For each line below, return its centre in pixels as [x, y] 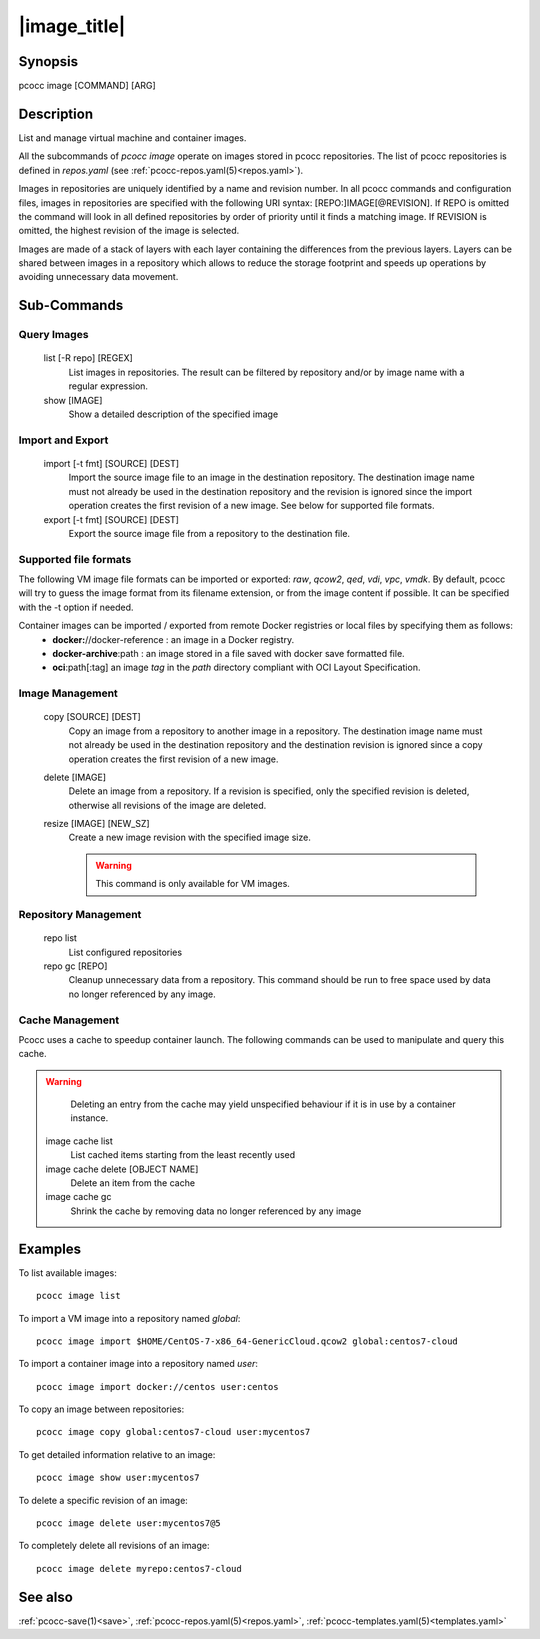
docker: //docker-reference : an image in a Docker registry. [173, 639]
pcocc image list [78, 1296]
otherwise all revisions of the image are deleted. [167, 805]
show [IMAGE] [73, 400]
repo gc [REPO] [75, 966]
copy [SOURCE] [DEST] [92, 717]
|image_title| [72, 26]
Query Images [53, 335]
